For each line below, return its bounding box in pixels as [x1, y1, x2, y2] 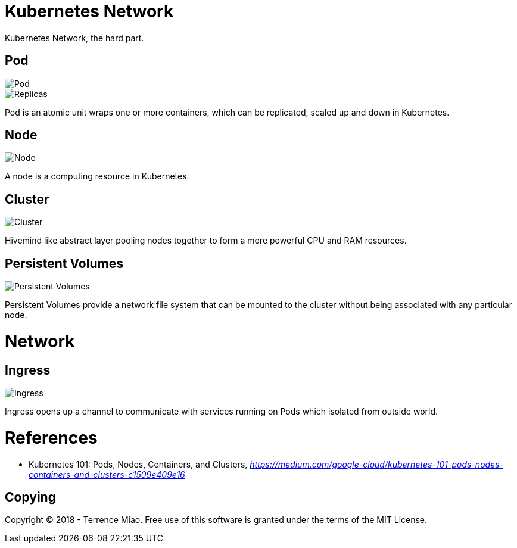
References [5, 427, 98, 448]
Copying [5, 489, 56, 505]
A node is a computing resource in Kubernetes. [5, 171, 189, 182]
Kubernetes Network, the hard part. [5, 32, 144, 43]
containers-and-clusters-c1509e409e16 [29, 469, 185, 479]
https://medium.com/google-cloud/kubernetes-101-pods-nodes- [250, 459, 504, 469]
